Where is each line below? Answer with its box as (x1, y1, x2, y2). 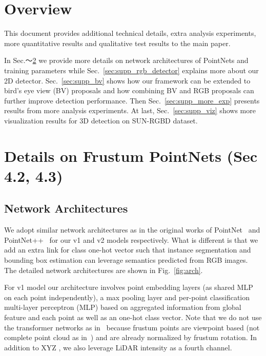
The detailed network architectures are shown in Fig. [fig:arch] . (4, 264, 203, 275)
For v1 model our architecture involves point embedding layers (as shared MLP (4, 282, 253, 292)
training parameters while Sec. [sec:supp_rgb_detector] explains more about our (4, 65, 259, 75)
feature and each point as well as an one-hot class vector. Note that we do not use (4, 311, 262, 322)
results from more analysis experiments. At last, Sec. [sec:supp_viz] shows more (4, 105, 256, 116)
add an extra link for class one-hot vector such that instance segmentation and (4, 244, 251, 255)
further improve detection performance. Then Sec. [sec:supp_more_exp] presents (4, 95, 260, 106)
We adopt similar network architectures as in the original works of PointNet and (4, 224, 260, 235)
